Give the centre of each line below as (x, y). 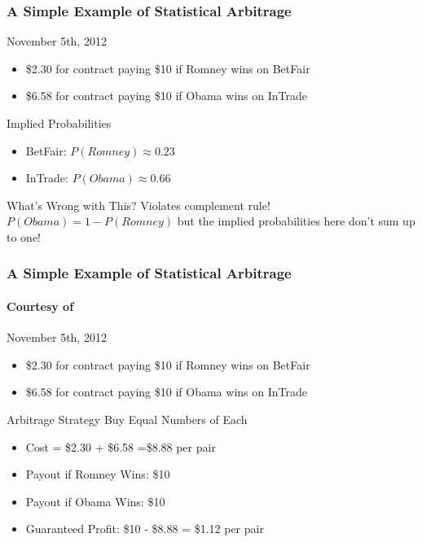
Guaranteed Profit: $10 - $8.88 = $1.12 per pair (145, 529)
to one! (24, 236)
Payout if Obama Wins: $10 (95, 501)
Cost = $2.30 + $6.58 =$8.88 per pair (121, 446)
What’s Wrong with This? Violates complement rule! (138, 205)
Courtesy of (40, 306)
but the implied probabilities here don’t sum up (296, 221)
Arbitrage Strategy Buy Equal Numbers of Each (127, 419)
